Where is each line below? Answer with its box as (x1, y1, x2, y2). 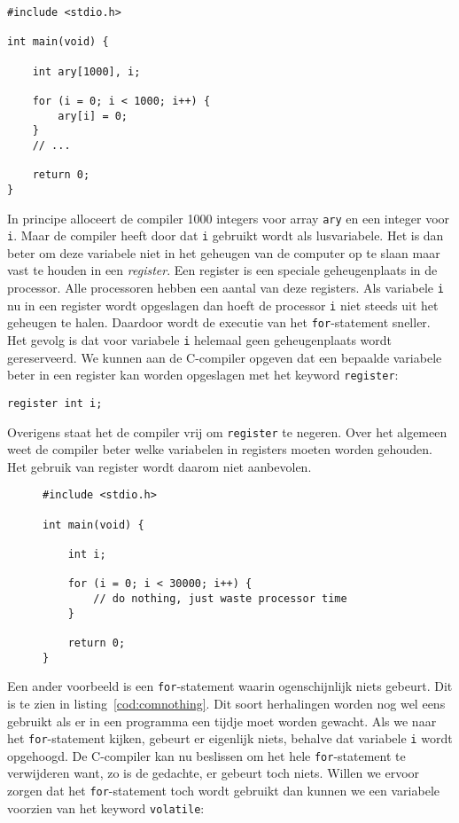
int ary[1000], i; (32, 65, 141, 78)
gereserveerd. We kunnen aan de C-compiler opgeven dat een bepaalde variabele (7, 348, 442, 366)
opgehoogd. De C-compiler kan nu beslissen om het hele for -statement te (7, 746, 406, 764)
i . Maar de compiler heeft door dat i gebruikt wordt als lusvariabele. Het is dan (7, 226, 444, 245)
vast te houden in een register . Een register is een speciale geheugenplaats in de (7, 261, 438, 279)
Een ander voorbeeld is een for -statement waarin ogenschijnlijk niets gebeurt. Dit (7, 677, 453, 695)
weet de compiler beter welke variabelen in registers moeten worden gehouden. (7, 440, 432, 459)
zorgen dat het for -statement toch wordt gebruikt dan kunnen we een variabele (7, 781, 440, 800)
